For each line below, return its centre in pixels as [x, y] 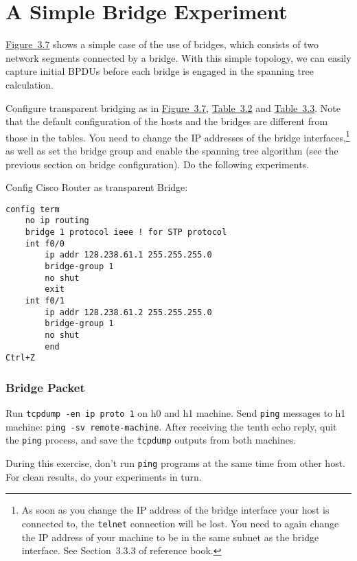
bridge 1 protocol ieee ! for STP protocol [126, 232]
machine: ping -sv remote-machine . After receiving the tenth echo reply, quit [171, 426]
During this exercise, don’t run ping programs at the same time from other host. [175, 463]
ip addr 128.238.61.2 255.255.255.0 [128, 312]
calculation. [30, 84]
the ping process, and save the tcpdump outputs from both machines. [151, 440]
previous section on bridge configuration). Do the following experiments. [158, 164]
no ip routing [57, 221]
